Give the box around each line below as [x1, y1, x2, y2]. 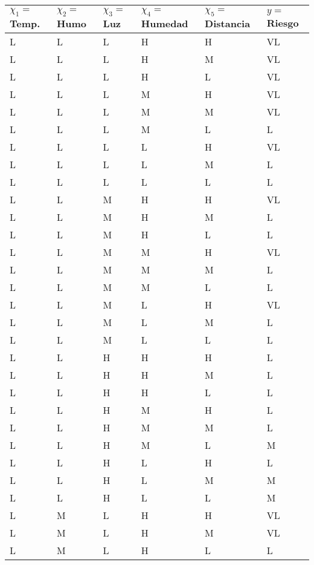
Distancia [205, 16, 251, 31]
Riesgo [266, 15, 299, 30]
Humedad [141, 16, 188, 31]
